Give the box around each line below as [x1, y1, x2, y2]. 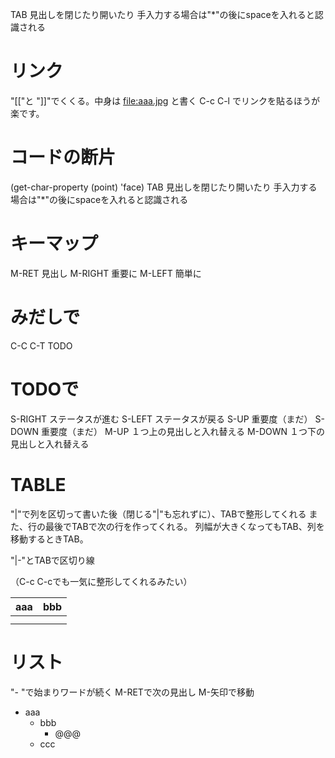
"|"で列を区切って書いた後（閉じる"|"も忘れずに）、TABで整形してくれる [10, 508, 307, 520]
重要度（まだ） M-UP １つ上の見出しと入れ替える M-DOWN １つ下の [41, 425, 326, 437]
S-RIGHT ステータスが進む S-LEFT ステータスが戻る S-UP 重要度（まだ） [10, 413, 313, 425]
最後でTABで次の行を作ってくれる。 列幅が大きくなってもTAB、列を [44, 520, 325, 532]
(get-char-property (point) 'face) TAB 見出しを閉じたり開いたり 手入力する [10, 181, 318, 193]
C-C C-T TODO [10, 339, 73, 352]
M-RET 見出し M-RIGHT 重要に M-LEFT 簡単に [10, 267, 202, 279]
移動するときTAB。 [10, 533, 89, 545]
